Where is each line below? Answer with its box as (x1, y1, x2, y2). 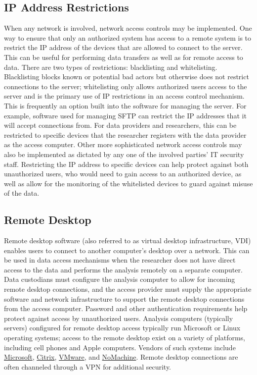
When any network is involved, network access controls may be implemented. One (4, 23, 252, 33)
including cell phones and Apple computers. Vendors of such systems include (4, 342, 236, 352)
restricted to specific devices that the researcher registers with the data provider (4, 129, 247, 140)
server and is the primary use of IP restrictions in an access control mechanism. (4, 91, 245, 101)
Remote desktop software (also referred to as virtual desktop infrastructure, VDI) (4, 235, 251, 246)
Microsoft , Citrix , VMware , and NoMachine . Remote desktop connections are (4, 352, 238, 362)
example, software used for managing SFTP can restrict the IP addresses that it (4, 110, 247, 120)
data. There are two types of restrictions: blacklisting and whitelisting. (4, 61, 217, 72)
